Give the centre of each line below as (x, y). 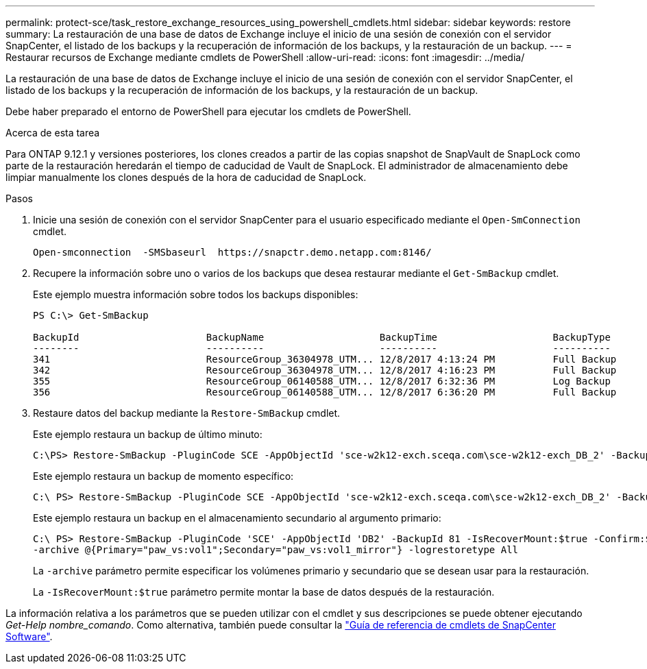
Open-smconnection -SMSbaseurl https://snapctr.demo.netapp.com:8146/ (232, 252)
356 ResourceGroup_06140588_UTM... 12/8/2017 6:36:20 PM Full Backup (325, 392)
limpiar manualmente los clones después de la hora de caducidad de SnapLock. (186, 177)
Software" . (29, 636)
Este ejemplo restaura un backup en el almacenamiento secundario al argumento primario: (237, 518)
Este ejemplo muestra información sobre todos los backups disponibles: (196, 294)
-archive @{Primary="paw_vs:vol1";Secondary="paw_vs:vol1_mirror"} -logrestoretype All (276, 550)
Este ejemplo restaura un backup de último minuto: (148, 434)
